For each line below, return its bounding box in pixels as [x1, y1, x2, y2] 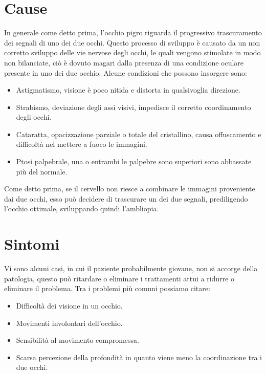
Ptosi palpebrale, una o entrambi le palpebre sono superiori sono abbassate [16, 156, 252, 167]
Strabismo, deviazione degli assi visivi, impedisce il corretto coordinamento [16, 101, 251, 112]
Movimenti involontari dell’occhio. [16, 317, 123, 328]
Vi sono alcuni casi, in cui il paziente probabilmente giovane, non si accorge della [4, 263, 258, 274]
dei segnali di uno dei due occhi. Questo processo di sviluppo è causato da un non [4, 37, 260, 48]
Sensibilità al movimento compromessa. [16, 335, 139, 345]
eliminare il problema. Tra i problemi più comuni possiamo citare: [4, 283, 210, 294]
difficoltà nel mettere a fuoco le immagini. [16, 139, 147, 149]
